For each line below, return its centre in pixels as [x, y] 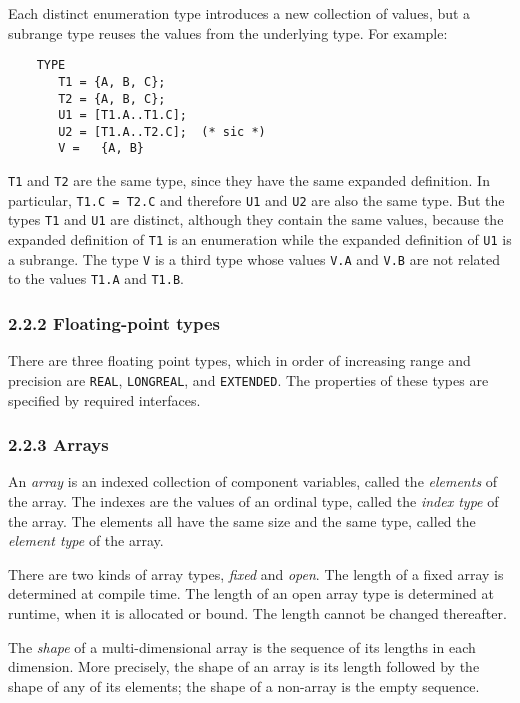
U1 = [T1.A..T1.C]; [122, 115]
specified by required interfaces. [104, 399]
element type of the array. [86, 540]
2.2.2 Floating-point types [114, 322]
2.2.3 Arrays [58, 444]
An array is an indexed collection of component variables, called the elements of [253, 481]
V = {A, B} [101, 148]
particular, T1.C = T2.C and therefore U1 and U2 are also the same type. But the [256, 199]
